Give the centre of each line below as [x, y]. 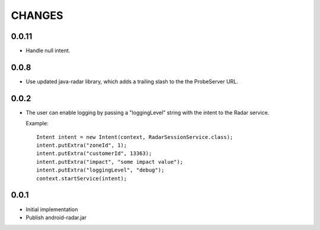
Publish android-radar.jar [56, 217]
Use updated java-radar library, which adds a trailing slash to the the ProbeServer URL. [132, 81]
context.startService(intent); [82, 178]
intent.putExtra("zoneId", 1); [82, 145]
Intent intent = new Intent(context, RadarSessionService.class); [135, 137]
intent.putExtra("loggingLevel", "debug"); [100, 170]
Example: [37, 124]
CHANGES [37, 15]
